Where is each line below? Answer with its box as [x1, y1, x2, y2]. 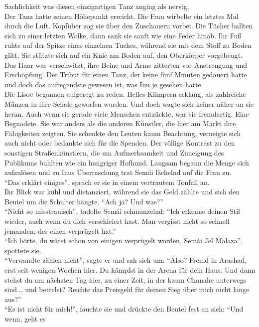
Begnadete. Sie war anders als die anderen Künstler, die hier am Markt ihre [4, 118, 236, 129]
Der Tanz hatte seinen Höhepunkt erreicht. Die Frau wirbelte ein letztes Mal [4, 10, 239, 21]
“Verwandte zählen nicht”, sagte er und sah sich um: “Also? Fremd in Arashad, [4, 255, 247, 265]
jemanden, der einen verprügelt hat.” [4, 225, 116, 236]
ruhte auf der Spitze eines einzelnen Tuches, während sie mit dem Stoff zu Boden [4, 40, 252, 50]
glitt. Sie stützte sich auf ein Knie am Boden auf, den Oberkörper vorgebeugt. [4, 49, 243, 60]
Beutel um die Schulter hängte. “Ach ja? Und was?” [4, 196, 163, 206]
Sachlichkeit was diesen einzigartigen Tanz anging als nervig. [4, 1, 189, 11]
